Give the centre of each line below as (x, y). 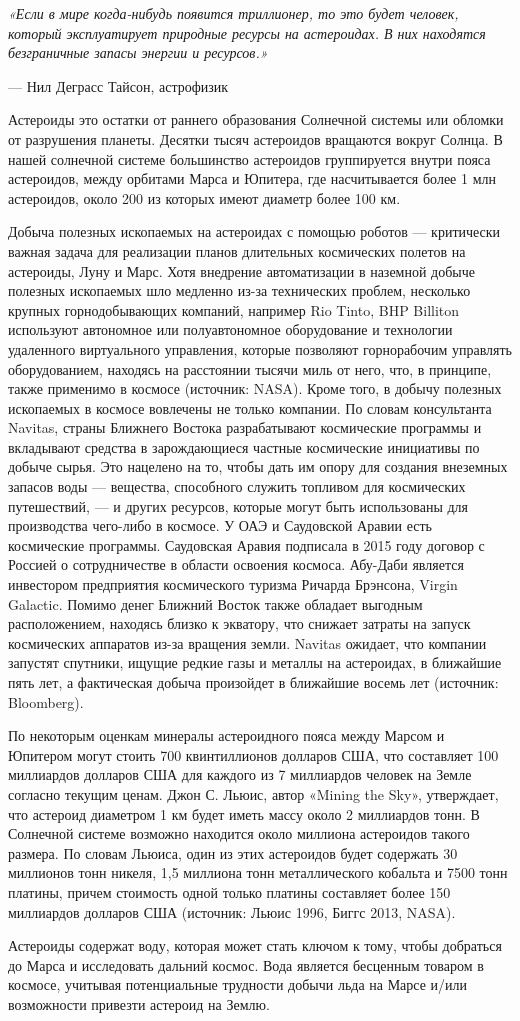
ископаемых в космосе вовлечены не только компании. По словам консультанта (250, 407)
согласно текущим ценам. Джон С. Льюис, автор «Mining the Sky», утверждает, (253, 793)
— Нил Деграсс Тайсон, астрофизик (118, 85)
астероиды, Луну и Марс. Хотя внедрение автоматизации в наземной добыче (242, 270)
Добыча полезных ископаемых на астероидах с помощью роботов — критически (254, 231)
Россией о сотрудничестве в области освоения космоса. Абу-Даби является (236, 564)
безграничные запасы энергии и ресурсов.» (138, 52)
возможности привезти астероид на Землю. (139, 1003)
